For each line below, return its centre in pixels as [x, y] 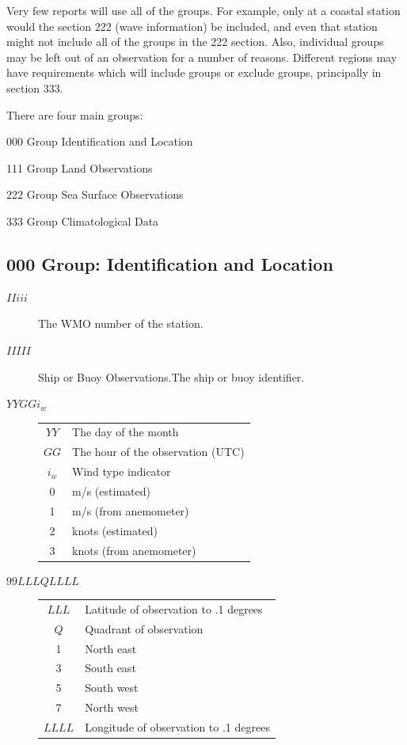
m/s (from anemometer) [131, 510]
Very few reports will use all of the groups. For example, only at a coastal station [203, 10]
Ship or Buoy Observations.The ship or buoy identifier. [171, 376]
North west [112, 707]
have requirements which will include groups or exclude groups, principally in [194, 72]
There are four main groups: [75, 114]
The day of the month [126, 432]
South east [110, 668]
